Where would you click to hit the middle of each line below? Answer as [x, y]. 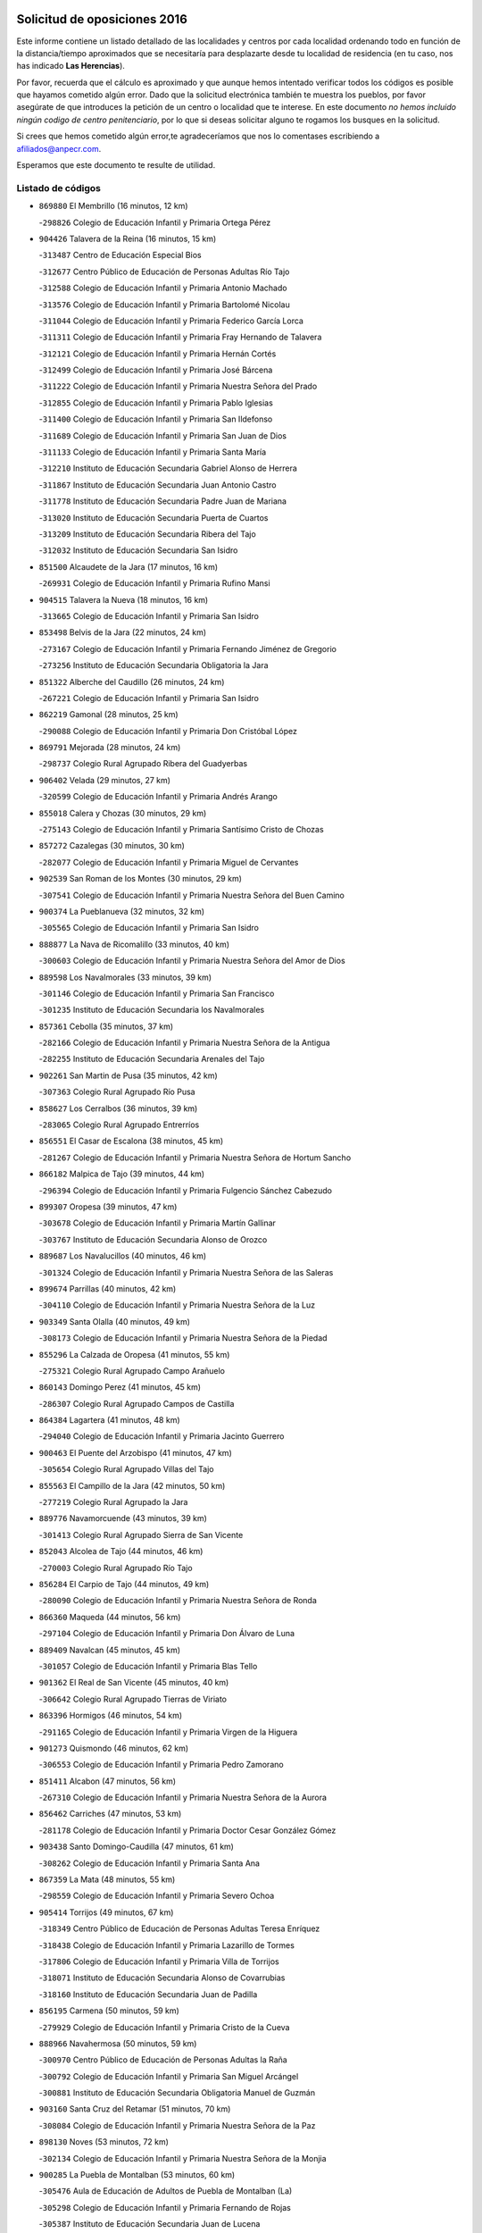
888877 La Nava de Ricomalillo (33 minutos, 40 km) [134, 944]
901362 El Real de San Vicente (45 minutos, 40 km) [134, 1683]
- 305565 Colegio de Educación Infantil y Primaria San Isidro [149, 928]
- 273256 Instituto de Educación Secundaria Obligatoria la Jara [154, 665]
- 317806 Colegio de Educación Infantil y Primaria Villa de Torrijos [159, 1961]
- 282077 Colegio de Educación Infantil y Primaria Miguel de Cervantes [169, 862]
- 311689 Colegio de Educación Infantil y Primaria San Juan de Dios [163, 435]
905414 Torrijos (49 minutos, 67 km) [106, 1912]
